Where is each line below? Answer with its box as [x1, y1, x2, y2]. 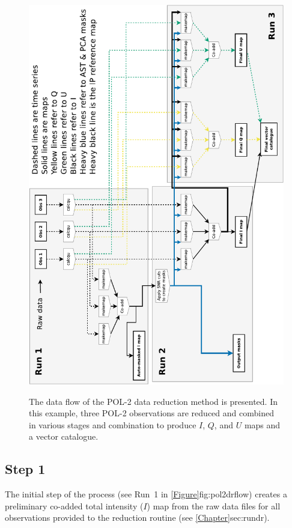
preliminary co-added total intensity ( [5, 499, 144, 512]
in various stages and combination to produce [29, 418, 196, 431]
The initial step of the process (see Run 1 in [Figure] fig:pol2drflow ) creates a [5, 488, 287, 500]
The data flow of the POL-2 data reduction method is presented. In [29, 395, 278, 407]
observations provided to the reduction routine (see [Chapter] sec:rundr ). [5, 511, 270, 524]
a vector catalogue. [29, 430, 99, 443]
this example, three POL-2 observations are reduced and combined [29, 407, 274, 419]
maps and [244, 418, 281, 431]
